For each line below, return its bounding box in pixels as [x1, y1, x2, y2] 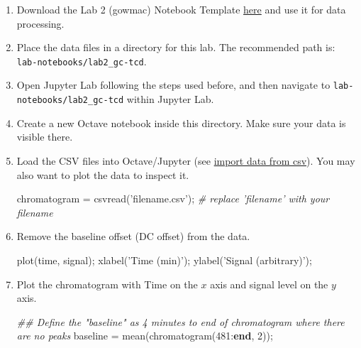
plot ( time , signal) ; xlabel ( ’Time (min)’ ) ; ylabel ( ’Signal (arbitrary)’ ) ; [16, 252, 312, 267]
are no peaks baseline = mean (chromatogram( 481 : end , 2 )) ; [16, 328, 273, 343]
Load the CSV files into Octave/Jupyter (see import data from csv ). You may [16, 153, 355, 168]
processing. [16, 16, 65, 31]
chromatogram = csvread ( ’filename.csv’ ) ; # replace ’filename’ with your [16, 191, 330, 206]
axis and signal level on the [210, 276, 328, 291]
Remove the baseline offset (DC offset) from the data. [16, 229, 250, 244]
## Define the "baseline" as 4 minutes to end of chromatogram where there [16, 314, 345, 329]
